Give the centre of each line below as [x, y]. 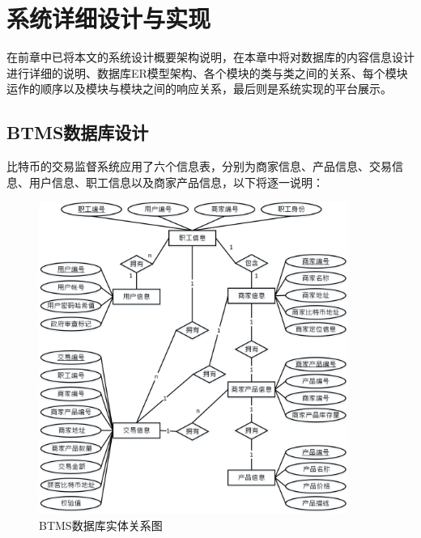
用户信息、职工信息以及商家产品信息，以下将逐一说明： [176, 182]
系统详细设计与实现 [109, 18]
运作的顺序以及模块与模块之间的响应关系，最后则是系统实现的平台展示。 [199, 89]
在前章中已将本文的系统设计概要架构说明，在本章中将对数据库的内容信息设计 [210, 57]
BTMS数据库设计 [78, 132]
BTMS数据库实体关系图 [101, 525]
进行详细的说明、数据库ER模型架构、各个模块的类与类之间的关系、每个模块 [207, 72]
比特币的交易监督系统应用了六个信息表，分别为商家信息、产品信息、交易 [199, 166]
